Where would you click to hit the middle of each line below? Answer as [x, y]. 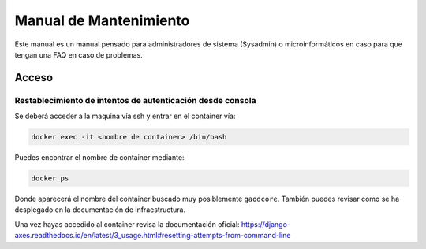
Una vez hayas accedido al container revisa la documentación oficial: [127, 224]
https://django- [266, 224]
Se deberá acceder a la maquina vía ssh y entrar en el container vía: [125, 116]
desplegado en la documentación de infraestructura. [100, 210]
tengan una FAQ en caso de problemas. [79, 54]
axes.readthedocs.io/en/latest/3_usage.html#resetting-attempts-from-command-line [153, 236]
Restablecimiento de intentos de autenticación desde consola [135, 100]
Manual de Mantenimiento [102, 20]
